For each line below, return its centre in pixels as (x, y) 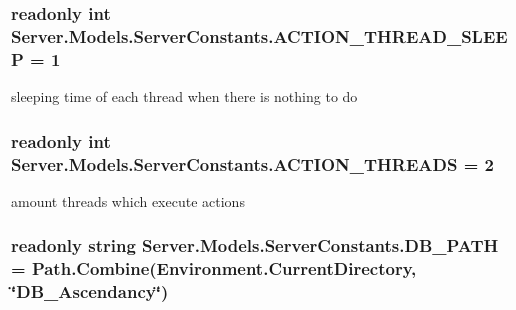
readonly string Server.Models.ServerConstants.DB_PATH (255, 245)
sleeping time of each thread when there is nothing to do (184, 96)
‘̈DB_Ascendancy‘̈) (90, 291)
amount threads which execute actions (128, 200)
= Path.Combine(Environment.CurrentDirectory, (214, 268)
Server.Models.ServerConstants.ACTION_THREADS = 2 (252, 163)
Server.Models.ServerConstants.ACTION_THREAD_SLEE (259, 35)
